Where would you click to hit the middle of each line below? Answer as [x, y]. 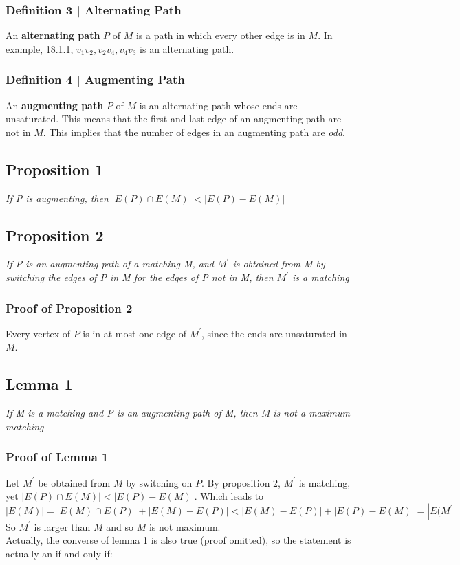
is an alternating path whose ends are [218, 105]
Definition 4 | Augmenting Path [95, 79]
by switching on [159, 482]
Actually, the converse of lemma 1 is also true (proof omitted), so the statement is [178, 540]
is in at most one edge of [134, 333]
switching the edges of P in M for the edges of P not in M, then [140, 277]
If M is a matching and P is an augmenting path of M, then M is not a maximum [178, 413]
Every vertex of [38, 333]
